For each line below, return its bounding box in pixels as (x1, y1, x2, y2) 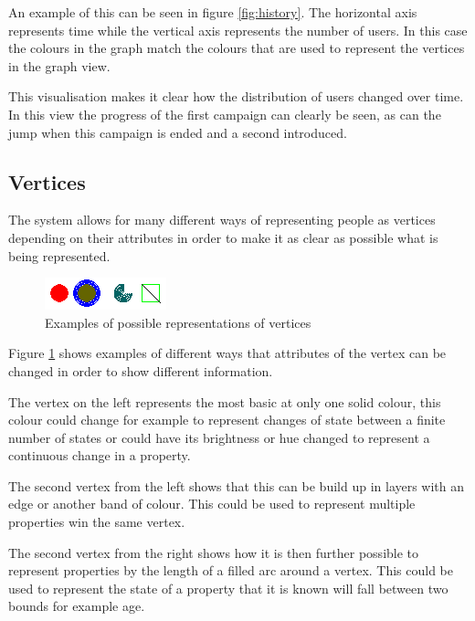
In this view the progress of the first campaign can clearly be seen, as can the (8, 104, 441, 123)
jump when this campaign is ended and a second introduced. (8, 122, 347, 142)
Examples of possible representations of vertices (45, 312, 311, 332)
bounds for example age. (8, 596, 145, 616)
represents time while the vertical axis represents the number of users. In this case (8, 20, 468, 39)
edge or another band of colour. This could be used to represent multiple (8, 494, 416, 513)
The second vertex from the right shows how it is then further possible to (8, 542, 419, 562)
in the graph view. (8, 56, 111, 75)
